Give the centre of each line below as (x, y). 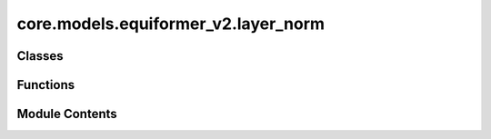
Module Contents (67, 114)
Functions (46, 85)
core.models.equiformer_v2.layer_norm (171, 24)
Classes (40, 56)
